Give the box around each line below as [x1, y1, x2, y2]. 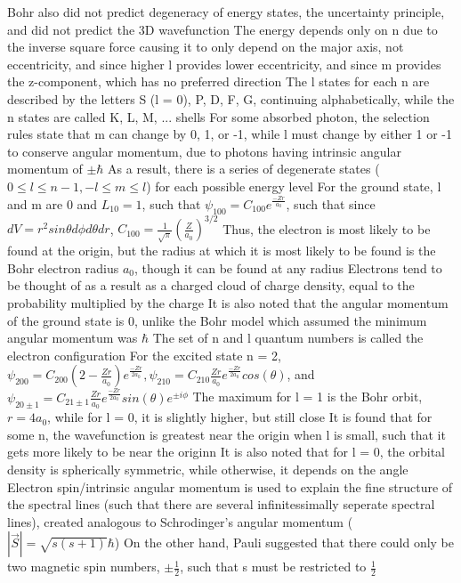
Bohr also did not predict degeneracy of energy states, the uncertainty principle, [7, 3, 445, 20]
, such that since [286, 194, 376, 213]
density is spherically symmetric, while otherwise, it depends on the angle [7, 459, 408, 478]
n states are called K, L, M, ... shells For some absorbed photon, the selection [7, 107, 430, 126]
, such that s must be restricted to [180, 557, 367, 576]
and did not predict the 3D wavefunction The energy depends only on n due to [7, 20, 438, 38]
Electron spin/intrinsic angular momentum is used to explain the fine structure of [7, 477, 453, 496]
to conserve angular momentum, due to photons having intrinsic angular [7, 142, 401, 160]
